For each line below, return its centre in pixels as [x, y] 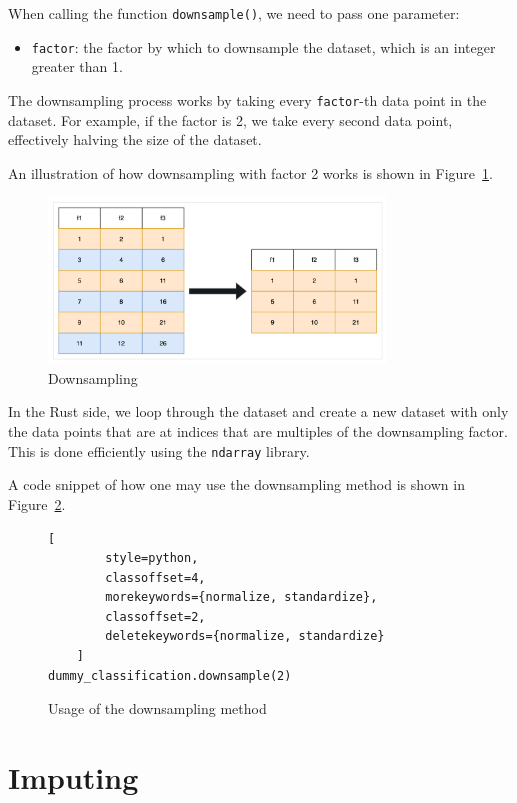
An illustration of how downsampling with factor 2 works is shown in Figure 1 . [250, 172]
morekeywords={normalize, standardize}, [241, 597]
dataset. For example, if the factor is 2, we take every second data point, [230, 119]
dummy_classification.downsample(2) [170, 675]
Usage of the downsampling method [157, 708]
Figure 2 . [37, 503]
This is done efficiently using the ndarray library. [159, 450]
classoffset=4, [155, 577]
